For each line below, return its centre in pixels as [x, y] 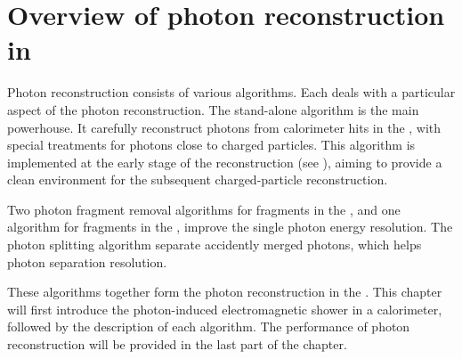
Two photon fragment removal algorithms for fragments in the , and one [204, 209]
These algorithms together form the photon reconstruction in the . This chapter [225, 292]
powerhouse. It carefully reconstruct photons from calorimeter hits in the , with [224, 127]
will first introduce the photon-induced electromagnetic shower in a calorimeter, [225, 309]
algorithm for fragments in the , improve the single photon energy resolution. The [230, 227]
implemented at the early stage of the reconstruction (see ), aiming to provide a [225, 162]
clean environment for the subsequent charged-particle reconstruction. [198, 179]
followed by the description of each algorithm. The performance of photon [209, 326]
